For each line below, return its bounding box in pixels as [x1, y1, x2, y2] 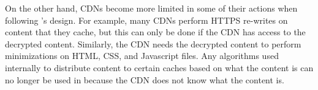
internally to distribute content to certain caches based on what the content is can [5, 61, 314, 74]
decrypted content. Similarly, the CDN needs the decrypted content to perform [5, 37, 301, 50]
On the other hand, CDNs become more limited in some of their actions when [5, 2, 298, 14]
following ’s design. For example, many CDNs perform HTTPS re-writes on [5, 13, 288, 26]
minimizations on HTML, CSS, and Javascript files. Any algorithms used [5, 49, 279, 62]
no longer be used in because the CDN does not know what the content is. [5, 73, 284, 86]
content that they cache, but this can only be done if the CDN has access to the [5, 26, 306, 38]
